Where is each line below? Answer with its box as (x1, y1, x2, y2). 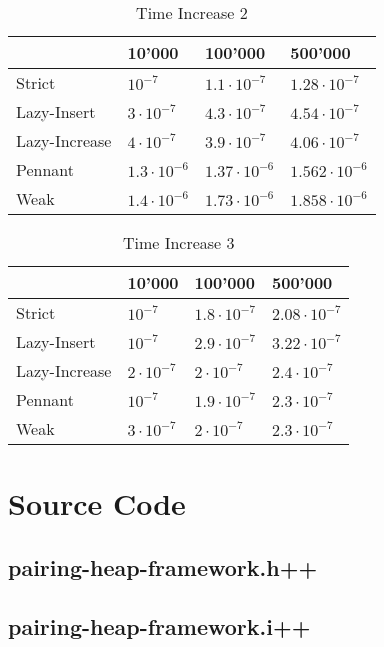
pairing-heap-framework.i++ (8, 610, 311, 641)
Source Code (8, 483, 186, 524)
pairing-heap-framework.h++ (8, 551, 318, 582)
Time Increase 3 (122, 231, 235, 254)
